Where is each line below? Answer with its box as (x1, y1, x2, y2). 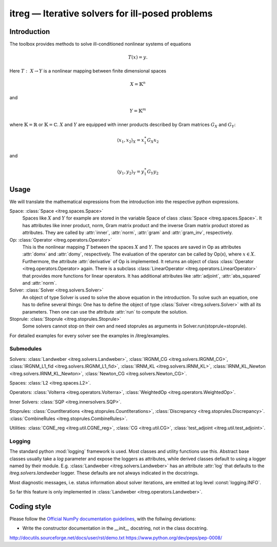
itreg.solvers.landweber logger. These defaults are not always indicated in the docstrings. (9, 470, 199, 476)
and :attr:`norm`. (22, 280, 57, 286)
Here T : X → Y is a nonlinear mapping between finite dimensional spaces (9, 67, 167, 74)
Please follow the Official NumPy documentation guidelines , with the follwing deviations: (9, 516, 196, 522)
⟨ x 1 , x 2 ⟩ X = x (116, 137, 145, 144)
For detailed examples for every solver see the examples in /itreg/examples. (9, 332, 170, 339)
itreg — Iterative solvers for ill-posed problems (9, 8, 213, 19)
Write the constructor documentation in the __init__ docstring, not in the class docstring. (22, 525, 208, 532)
